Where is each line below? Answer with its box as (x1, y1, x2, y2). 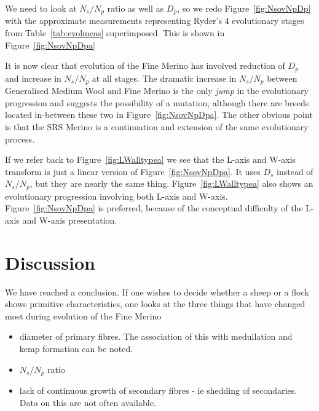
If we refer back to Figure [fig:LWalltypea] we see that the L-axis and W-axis (5, 153, 296, 166)
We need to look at (5, 2, 77, 14)
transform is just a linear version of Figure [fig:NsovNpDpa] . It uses (5, 165, 261, 178)
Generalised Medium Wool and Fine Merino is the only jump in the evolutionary (5, 84, 309, 97)
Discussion (5, 249, 95, 275)
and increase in (5, 71, 61, 84)
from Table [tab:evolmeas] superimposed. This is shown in (5, 26, 225, 39)
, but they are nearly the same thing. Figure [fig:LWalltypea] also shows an (30, 177, 313, 190)
